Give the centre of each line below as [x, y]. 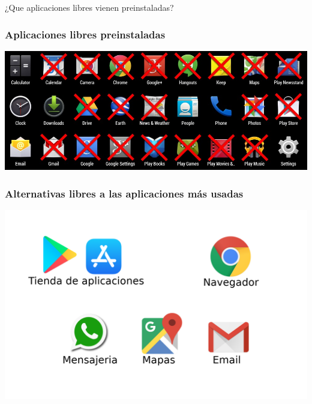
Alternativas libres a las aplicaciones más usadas [124, 193]
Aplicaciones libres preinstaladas [85, 34]
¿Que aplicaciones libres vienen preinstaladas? [89, 7]
